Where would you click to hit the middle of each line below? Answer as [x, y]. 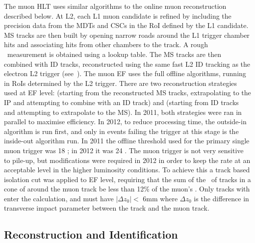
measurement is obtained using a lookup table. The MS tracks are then [114, 54]
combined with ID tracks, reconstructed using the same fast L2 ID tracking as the [127, 64]
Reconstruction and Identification [91, 234]
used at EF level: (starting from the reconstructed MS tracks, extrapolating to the [127, 93]
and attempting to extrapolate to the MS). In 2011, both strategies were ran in [123, 112]
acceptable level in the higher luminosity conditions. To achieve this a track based [127, 170]
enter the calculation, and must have [59, 198]
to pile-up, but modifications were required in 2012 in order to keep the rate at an [127, 160]
